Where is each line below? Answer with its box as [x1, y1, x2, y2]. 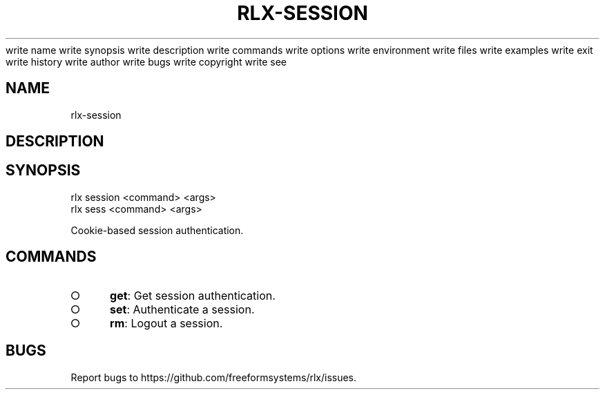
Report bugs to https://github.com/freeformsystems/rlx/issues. [70, 371, 357, 383]
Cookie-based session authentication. [70, 224, 244, 236]
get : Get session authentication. [110, 288, 276, 302]
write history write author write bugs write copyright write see [6, 55, 287, 68]
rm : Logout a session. [110, 316, 223, 330]
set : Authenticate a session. [110, 302, 255, 316]
